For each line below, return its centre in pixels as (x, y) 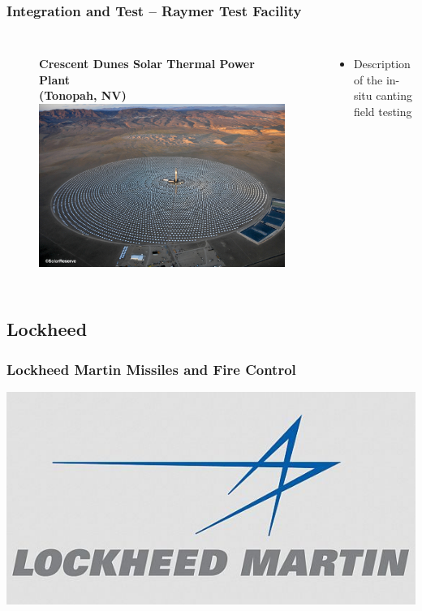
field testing (383, 111)
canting (394, 95)
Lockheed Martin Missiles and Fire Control (151, 369)
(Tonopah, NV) (83, 95)
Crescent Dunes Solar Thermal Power (147, 64)
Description (382, 64)
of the (368, 79)
